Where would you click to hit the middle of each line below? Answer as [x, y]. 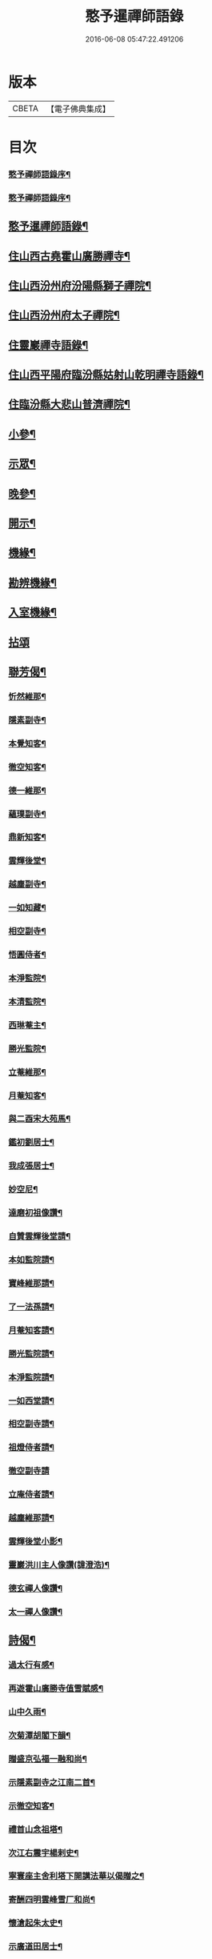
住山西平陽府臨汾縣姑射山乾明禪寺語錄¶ [106, 375]
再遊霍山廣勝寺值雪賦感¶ [56, 1689]
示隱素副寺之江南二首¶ [52, 1782]
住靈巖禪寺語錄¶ [48, 345]
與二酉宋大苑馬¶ [40, 1119]
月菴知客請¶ [31, 1330]
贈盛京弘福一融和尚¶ [48, 1759]
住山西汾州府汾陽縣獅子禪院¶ [80, 285]
